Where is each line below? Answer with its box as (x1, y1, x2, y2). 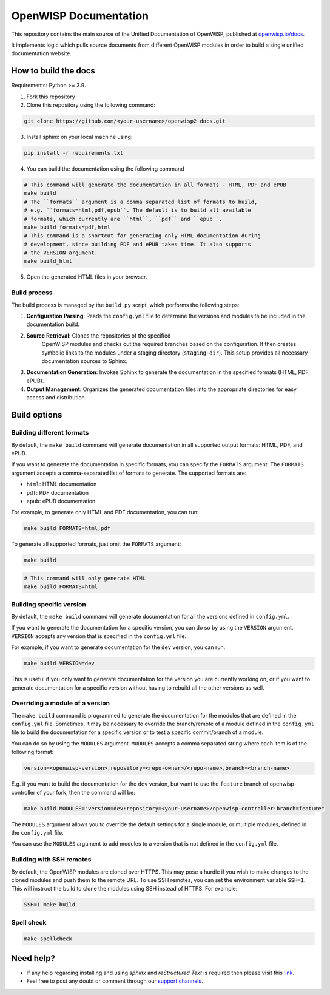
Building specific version (11, 600, 86, 608)
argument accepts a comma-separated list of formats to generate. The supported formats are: (11, 469, 247, 477)
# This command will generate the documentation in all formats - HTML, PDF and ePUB (24, 181, 286, 188)
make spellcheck (24, 936, 73, 942)
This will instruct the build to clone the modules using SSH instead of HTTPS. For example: (11, 885, 238, 892)
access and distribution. (26, 394, 87, 401)
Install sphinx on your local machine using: (26, 133, 133, 140)
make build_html (24, 258, 73, 265)
